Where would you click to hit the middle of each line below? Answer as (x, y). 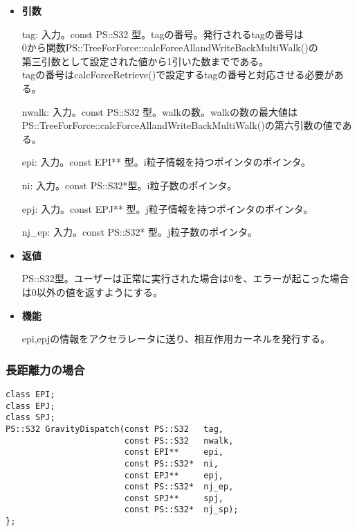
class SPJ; (30, 418)
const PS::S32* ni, (171, 463)
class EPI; (30, 394)
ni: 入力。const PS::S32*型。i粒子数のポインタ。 (129, 185)
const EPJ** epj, (174, 475)
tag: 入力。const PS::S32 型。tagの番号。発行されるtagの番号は (163, 34)
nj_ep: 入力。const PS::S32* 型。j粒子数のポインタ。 (139, 232)
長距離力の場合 (45, 369)
